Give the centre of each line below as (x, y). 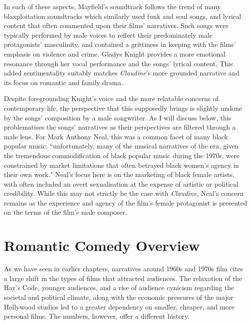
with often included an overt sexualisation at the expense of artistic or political (121, 184)
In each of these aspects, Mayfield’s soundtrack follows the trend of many (112, 6)
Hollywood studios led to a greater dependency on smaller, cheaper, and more (119, 306)
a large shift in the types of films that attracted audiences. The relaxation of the (123, 278)
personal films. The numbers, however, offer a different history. (97, 316)
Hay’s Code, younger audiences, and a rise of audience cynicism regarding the (119, 287)
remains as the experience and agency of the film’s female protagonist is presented (126, 202)
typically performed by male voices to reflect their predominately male (108, 35)
